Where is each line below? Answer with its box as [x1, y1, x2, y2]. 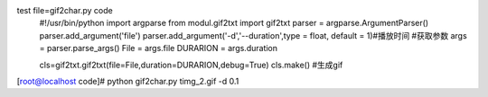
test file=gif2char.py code [16, 5, 113, 15]
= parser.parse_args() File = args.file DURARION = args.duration [39, 43, 278, 54]
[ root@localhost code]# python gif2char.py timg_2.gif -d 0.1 [16, 75, 239, 86]
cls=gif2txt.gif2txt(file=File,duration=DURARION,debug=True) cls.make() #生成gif [39, 59, 343, 70]
